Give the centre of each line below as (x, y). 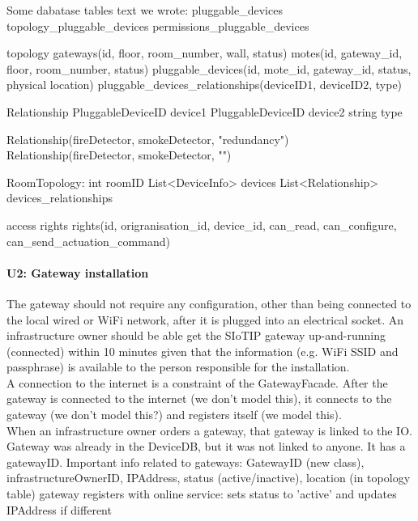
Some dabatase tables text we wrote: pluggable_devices (145, 10)
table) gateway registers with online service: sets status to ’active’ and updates (202, 494)
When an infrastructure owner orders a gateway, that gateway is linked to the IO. (209, 430)
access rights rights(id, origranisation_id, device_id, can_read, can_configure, (202, 224)
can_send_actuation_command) (88, 241)
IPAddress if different (59, 509)
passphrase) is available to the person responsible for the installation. (178, 367)
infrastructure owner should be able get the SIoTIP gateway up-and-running (196, 335)
